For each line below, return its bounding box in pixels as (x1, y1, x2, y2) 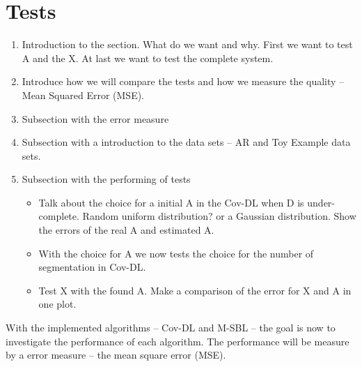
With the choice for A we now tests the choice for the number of (38, 246, 314, 260)
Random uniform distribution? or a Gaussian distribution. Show (82, 209, 356, 223)
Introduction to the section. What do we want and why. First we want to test (22, 37, 353, 52)
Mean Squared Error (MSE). (22, 87, 145, 102)
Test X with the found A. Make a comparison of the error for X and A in (38, 283, 352, 297)
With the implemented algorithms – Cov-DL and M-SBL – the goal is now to (6, 320, 336, 335)
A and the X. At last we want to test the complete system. (22, 50, 274, 65)
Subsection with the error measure (22, 111, 169, 126)
